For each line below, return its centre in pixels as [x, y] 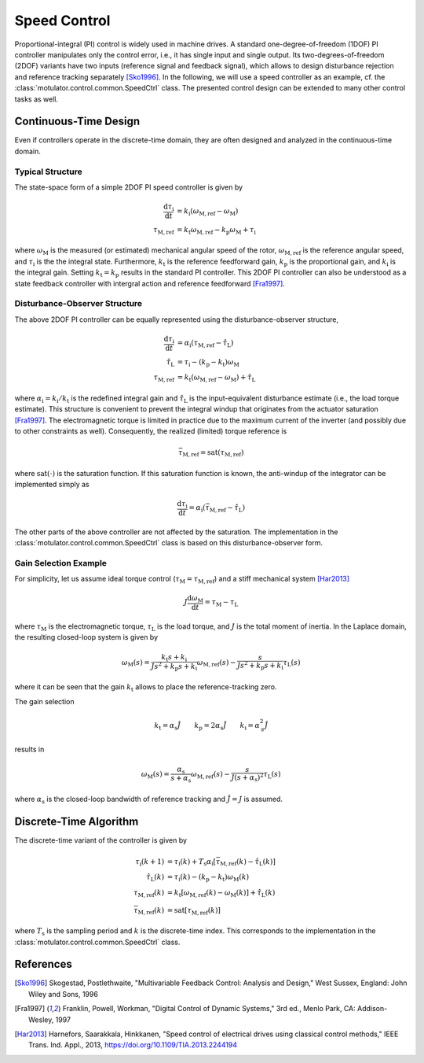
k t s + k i [174, 658]
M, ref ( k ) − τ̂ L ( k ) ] [248, 862]
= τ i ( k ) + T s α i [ [191, 862]
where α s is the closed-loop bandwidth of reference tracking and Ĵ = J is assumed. [148, 800]
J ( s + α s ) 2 [248, 778]
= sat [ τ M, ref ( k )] [194, 911]
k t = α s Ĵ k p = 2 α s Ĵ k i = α [207, 726]
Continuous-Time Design [77, 122]
